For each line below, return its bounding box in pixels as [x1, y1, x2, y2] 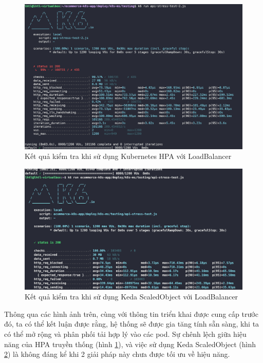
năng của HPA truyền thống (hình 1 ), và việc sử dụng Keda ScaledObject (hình [4, 338, 256, 349]
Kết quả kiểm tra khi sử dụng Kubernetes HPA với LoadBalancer [25, 151, 232, 162]
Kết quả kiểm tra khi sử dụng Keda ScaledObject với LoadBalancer [25, 291, 238, 302]
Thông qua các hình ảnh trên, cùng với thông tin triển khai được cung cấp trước [4, 308, 258, 319]
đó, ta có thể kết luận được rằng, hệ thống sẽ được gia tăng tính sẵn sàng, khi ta [4, 318, 259, 329]
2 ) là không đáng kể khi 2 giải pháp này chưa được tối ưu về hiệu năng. [4, 349, 230, 359]
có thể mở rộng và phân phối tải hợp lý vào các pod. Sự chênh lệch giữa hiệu [4, 328, 247, 339]
